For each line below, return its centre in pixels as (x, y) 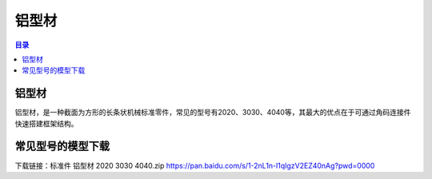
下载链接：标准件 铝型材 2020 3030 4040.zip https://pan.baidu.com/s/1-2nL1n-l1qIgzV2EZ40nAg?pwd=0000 (195, 165)
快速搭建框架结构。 (46, 123)
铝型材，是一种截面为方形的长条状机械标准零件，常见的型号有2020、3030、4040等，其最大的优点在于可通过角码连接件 (213, 113)
